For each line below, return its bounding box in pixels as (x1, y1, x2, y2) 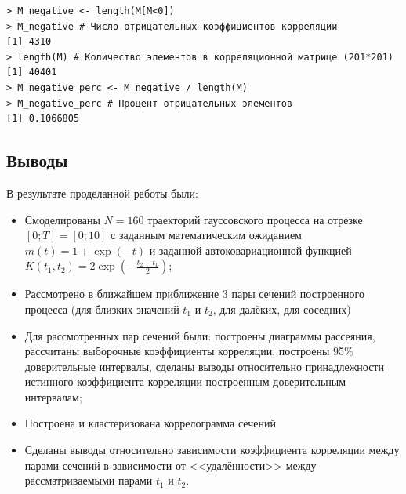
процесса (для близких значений (24, 300, 179, 317)
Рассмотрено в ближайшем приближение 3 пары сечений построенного (24, 285, 364, 302)
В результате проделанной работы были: (6, 184, 198, 201)
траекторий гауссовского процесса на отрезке (147, 211, 363, 227)
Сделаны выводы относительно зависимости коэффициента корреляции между (24, 441, 400, 458)
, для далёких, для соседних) (212, 300, 351, 317)
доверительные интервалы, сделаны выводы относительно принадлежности (24, 358, 384, 374)
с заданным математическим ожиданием (111, 227, 302, 243)
